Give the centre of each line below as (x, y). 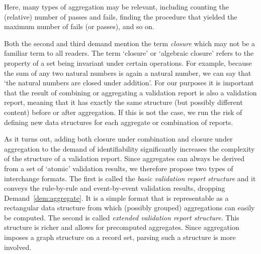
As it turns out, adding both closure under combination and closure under (118, 139)
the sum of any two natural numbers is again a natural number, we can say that (128, 73)
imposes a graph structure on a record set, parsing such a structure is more (120, 237)
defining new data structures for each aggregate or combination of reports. (119, 122)
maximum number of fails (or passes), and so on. (79, 26)
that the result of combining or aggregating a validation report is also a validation (130, 92)
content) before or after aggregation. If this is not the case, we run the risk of (123, 112)
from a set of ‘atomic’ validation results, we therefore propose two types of (119, 168)
